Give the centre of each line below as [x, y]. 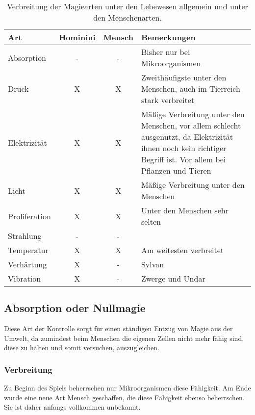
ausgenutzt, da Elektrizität [187, 137]
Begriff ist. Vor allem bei [183, 159]
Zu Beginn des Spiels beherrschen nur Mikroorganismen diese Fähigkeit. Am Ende [127, 388]
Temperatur [28, 250]
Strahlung [25, 236]
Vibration [25, 278]
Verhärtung [27, 264]
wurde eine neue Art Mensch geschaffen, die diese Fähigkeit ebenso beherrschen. [124, 397]
